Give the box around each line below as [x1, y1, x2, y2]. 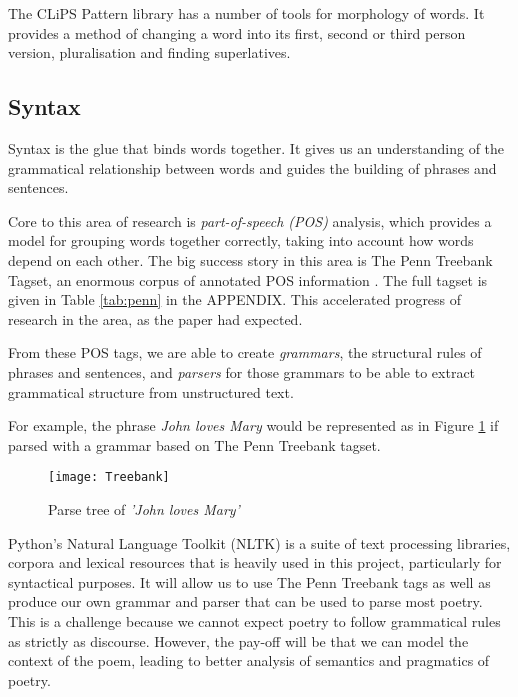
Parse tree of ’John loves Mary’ [48, 498, 240, 519]
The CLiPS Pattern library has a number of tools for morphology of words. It [8, 3, 485, 23]
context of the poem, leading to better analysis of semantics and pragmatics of [8, 650, 490, 671]
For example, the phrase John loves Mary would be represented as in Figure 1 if [8, 415, 499, 436]
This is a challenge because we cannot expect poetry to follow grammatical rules [8, 610, 501, 631]
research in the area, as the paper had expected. [8, 308, 303, 329]
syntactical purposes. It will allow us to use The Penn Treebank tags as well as [8, 571, 491, 592]
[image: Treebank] [48, 470, 170, 485]
